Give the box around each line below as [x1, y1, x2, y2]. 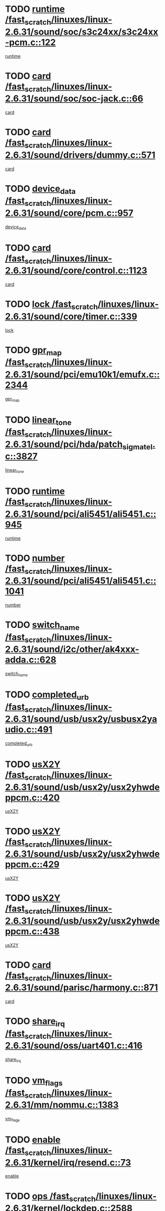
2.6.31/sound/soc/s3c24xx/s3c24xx [5, 26, 159, 38]
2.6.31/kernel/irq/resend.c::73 [5, 1157, 131, 1168]
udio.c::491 [5, 724, 53, 735]
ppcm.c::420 [5, 792, 60, 803]
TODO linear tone [5, 414, 72, 427]
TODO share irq [5, 1016, 65, 1028]
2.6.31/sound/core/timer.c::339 [5, 311, 137, 322]
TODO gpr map [5, 344, 62, 358]
